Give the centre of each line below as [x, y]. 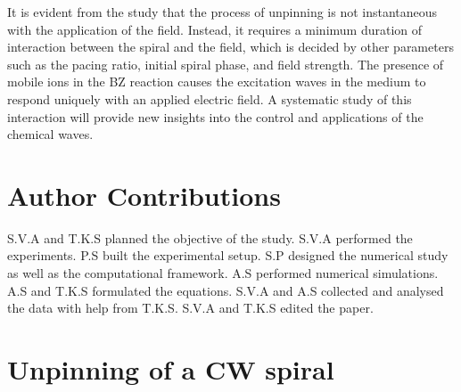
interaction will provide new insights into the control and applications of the [215, 116]
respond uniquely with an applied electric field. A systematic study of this [210, 98]
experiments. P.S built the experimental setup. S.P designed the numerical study [228, 255]
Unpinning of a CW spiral [171, 369]
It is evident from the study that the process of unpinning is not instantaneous [222, 12]
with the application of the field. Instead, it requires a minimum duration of [215, 29]
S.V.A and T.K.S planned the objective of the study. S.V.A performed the [210, 237]
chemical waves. [50, 134]
